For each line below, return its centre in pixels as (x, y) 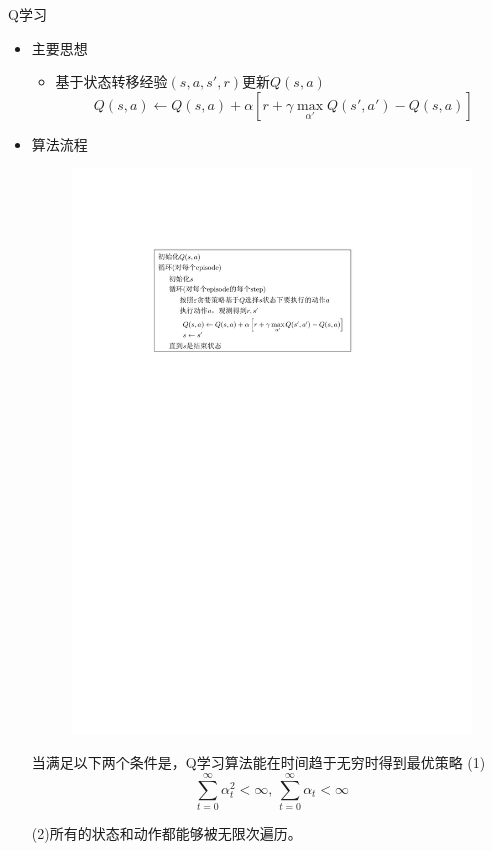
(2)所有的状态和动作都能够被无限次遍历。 (166, 832)
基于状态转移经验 (111, 81)
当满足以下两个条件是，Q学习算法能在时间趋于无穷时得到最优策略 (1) (258, 762)
